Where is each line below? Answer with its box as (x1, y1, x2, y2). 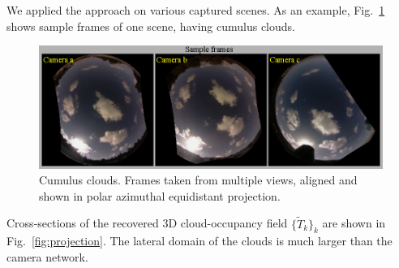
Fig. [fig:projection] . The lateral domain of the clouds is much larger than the (6, 232, 393, 249)
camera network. (6, 248, 88, 265)
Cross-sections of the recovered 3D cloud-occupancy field (6, 214, 288, 231)
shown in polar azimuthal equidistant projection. (39, 187, 281, 204)
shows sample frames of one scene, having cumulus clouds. (6, 17, 295, 34)
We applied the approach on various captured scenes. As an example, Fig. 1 (6, 2, 385, 18)
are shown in (322, 214, 386, 231)
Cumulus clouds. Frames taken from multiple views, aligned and (39, 171, 358, 188)
